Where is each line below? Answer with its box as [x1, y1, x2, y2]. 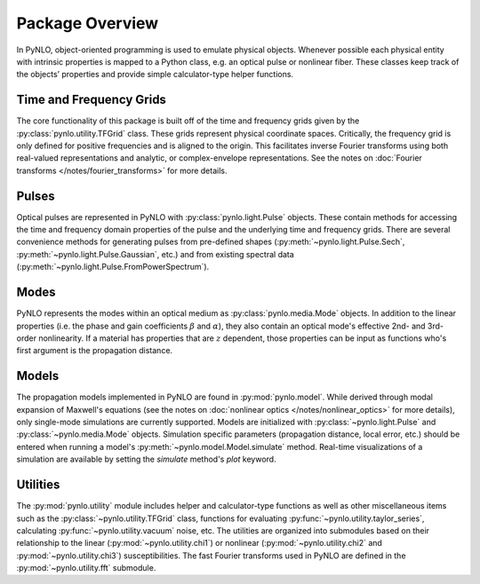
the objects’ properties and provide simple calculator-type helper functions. [16, 69, 293, 80]
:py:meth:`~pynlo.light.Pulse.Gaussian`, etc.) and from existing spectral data [16, 249, 295, 259]
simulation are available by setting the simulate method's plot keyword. [16, 454, 276, 465]
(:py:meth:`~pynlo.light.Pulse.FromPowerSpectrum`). [16, 262, 210, 272]
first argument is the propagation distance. [16, 345, 173, 356]
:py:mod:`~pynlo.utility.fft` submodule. [16, 563, 156, 573]
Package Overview [16, 13, 159, 33]
